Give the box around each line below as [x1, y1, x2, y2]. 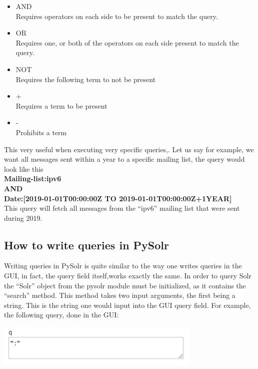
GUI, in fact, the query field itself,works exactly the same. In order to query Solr [4, 270, 251, 281]
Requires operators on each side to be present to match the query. [15, 11, 218, 21]
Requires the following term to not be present [15, 74, 156, 84]
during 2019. [4, 212, 42, 223]
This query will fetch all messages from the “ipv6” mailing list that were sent [4, 203, 240, 213]
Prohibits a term [15, 127, 67, 137]
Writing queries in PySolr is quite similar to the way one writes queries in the [4, 260, 242, 271]
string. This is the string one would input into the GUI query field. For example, [4, 299, 251, 310]
